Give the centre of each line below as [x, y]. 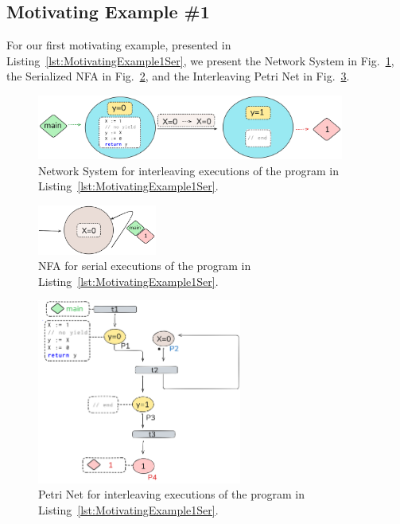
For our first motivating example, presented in [119, 45]
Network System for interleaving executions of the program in [188, 170]
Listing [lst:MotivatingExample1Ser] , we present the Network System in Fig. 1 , [200, 60]
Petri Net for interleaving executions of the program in [171, 494]
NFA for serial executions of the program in [145, 266]
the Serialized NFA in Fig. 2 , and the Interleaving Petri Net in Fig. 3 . [178, 76]
